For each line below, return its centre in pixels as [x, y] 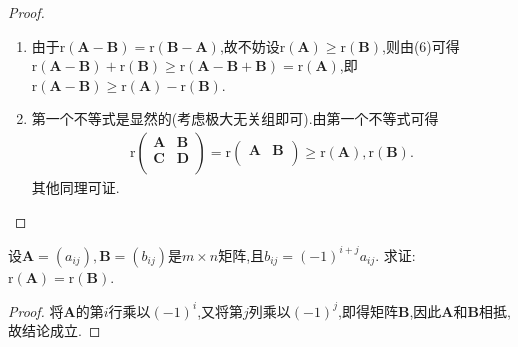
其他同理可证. [75, 187]
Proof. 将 [36, 310]
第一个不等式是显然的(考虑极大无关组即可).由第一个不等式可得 [235, 118]
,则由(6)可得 [421, 45]
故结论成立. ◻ [54, 330]
